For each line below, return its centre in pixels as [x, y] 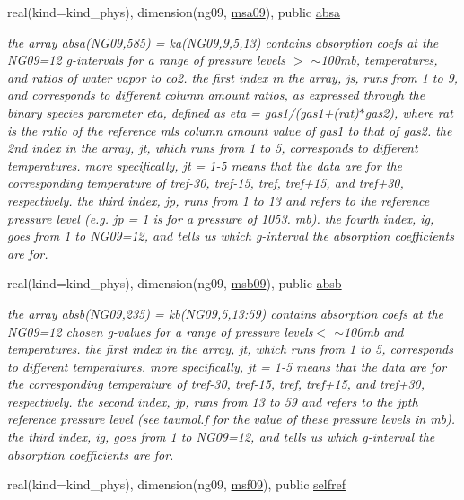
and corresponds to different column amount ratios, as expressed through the [216, 95]
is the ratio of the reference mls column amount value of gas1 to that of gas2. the [230, 130]
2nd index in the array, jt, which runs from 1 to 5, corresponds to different [213, 148]
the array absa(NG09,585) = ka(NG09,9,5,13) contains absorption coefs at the [223, 42]
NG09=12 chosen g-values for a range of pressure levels [160, 331]
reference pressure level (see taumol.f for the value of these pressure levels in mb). [232, 419]
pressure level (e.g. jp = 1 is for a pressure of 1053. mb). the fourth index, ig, [221, 218]
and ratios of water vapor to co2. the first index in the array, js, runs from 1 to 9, [233, 77]
